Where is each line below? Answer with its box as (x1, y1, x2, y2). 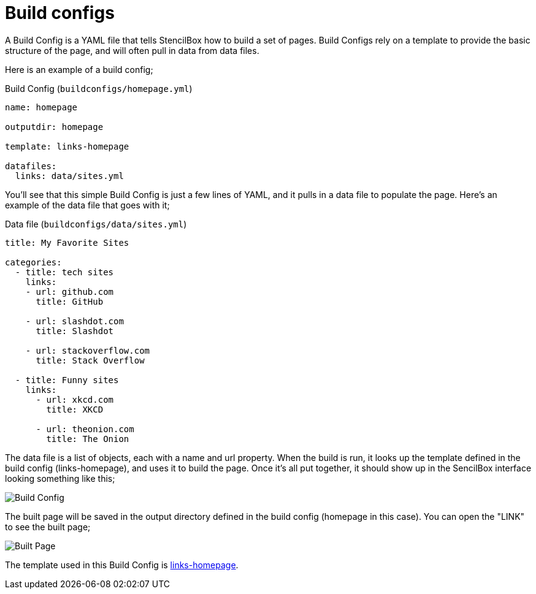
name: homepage (5, 102, 78, 112)
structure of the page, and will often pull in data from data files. (5, 45, 259, 56)
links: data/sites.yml (15, 170, 124, 181)
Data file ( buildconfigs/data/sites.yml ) (5, 218, 187, 229)
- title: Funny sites (15, 375, 119, 385)
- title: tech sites (15, 267, 114, 277)
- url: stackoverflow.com (25, 345, 150, 356)
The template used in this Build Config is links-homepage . (5, 559, 239, 570)
